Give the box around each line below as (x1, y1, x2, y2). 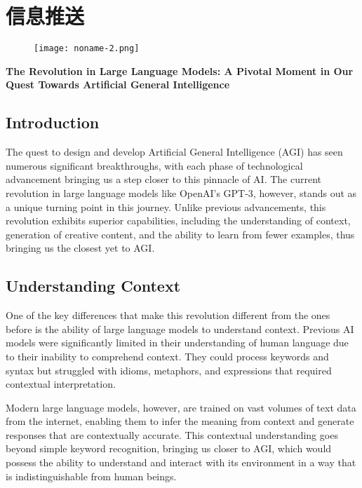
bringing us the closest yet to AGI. (6, 240, 155, 255)
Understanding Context (6, 275, 181, 297)
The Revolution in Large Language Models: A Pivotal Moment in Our (6, 63, 354, 78)
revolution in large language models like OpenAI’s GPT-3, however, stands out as (6, 185, 357, 200)
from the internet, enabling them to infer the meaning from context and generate (6, 414, 354, 428)
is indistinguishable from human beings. (6, 468, 177, 483)
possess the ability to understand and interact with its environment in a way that (6, 455, 356, 470)
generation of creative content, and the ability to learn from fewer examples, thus (6, 226, 355, 241)
